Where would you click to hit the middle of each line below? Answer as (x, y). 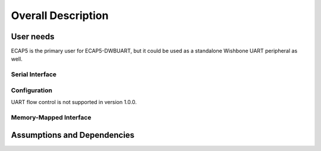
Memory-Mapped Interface (51, 117)
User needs (33, 37)
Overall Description (60, 15)
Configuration (32, 90)
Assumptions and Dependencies (73, 135)
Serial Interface (34, 74)
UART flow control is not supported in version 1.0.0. (74, 102)
